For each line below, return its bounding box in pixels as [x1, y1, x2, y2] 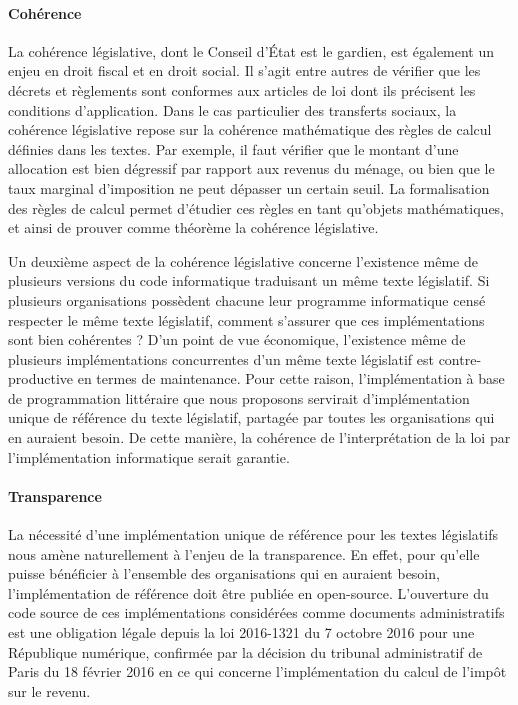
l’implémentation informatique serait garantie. [8, 446, 290, 467]
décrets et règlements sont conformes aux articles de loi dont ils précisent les [8, 79, 476, 100]
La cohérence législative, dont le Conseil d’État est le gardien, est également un [8, 40, 495, 61]
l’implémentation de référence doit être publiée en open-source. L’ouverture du [8, 582, 489, 603]
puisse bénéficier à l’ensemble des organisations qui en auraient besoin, [8, 563, 440, 584]
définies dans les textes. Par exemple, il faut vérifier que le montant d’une [8, 138, 459, 159]
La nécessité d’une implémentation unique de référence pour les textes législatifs [8, 524, 498, 545]
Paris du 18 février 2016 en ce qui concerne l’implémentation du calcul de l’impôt [8, 661, 507, 682]
